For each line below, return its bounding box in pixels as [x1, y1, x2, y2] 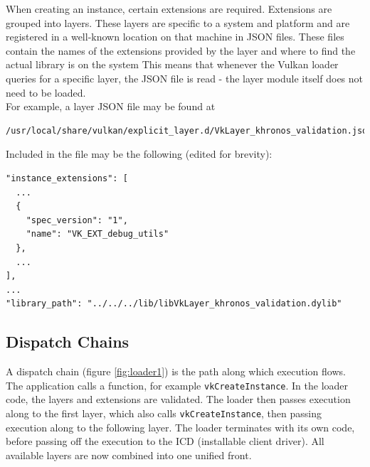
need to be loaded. [6, 85, 86, 100]
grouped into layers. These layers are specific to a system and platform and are [6, 15, 350, 30]
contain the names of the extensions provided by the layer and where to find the [6, 43, 356, 58]
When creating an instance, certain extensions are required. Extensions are [6, 1, 332, 16]
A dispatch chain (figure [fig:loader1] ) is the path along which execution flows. [6, 364, 346, 379]
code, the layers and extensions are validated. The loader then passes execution [6, 392, 351, 407]
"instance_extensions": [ [6, 173, 128, 183]
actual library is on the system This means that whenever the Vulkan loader [6, 57, 339, 72]
